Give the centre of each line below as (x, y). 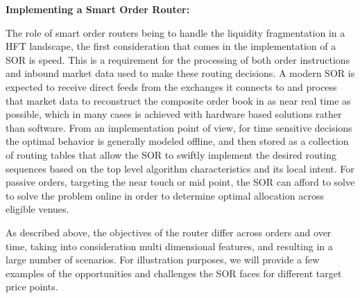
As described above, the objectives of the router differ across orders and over (169, 232)
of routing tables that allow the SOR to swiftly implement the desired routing (171, 154)
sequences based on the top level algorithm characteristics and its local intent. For (180, 168)
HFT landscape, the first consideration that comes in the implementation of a (171, 46)
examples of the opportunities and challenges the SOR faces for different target (174, 273)
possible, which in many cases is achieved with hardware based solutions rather (174, 114)
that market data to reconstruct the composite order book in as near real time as (178, 100)
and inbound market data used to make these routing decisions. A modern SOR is (180, 73)
